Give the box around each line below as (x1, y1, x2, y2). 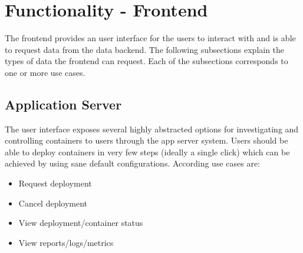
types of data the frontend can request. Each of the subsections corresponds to (5, 55, 288, 67)
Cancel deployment (18, 197, 88, 209)
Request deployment (18, 177, 92, 189)
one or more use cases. (5, 66, 85, 78)
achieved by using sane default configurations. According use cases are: (5, 157, 261, 169)
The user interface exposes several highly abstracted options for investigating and (5, 122, 299, 135)
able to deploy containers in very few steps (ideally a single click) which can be (5, 145, 290, 158)
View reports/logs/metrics (18, 236, 114, 248)
